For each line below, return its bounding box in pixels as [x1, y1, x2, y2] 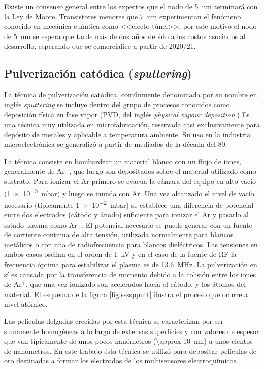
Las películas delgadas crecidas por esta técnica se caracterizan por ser [4, 315, 224, 326]
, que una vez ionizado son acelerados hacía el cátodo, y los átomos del [26, 279, 246, 289]
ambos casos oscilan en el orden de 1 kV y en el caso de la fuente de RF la [4, 249, 237, 260]
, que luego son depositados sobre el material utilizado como [69, 166, 256, 176]
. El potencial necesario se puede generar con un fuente [81, 219, 252, 230]
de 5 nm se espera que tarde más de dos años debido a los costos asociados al [4, 30, 246, 41]
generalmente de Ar [4, 166, 65, 176]
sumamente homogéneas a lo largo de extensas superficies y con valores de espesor [4, 325, 259, 336]
